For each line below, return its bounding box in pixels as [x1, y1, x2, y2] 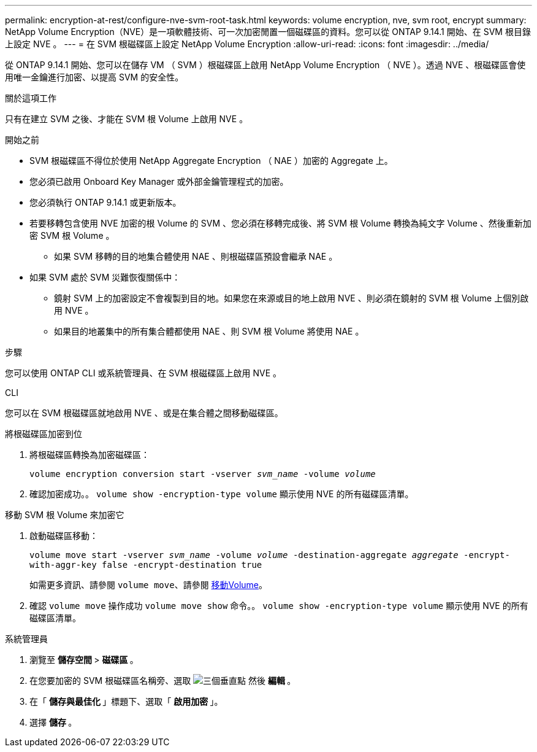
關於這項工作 [5, 93, 56, 103]
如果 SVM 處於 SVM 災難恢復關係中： [29, 272, 181, 282]
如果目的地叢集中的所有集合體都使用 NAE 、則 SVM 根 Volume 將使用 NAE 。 [54, 326, 364, 336]
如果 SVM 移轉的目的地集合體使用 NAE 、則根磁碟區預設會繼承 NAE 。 [54, 251, 338, 262]
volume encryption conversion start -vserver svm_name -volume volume [29, 469, 376, 479]
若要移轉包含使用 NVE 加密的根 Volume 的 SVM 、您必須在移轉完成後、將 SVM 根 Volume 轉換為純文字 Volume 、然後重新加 [29, 218, 531, 228]
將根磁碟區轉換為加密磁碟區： [29, 449, 150, 460]
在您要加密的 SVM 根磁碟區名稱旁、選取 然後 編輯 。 [29, 675, 296, 686]
